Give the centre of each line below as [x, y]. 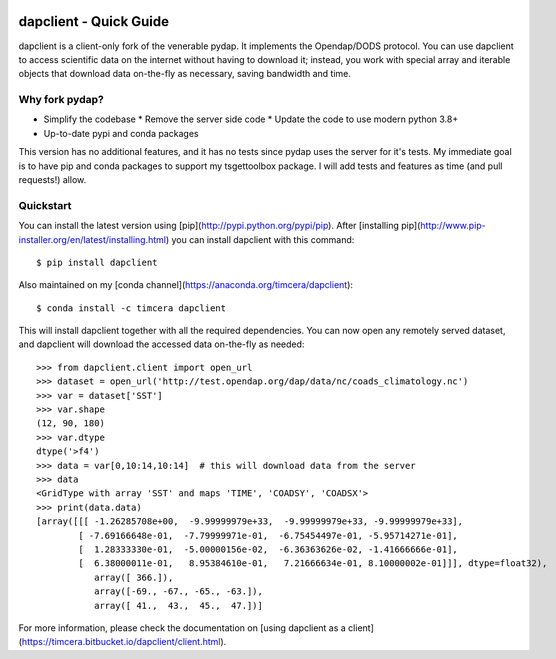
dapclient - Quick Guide [94, 21]
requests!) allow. [52, 179]
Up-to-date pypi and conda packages [121, 133]
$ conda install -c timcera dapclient [131, 308]
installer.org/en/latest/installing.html [92, 239]
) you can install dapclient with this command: [260, 239]
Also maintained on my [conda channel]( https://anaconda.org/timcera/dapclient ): [186, 285]
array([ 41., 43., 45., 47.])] [178, 605]
